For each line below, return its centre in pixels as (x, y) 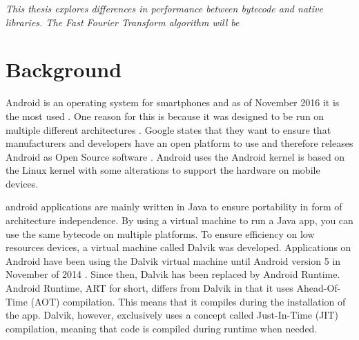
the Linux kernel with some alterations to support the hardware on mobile (163, 170)
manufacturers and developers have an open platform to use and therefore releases (179, 143)
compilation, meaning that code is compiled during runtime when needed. (162, 328)
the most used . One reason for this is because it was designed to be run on (165, 116)
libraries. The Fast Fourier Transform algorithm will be (123, 22)
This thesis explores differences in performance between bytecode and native (164, 8)
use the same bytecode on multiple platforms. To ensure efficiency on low (160, 233)
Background (64, 69)
